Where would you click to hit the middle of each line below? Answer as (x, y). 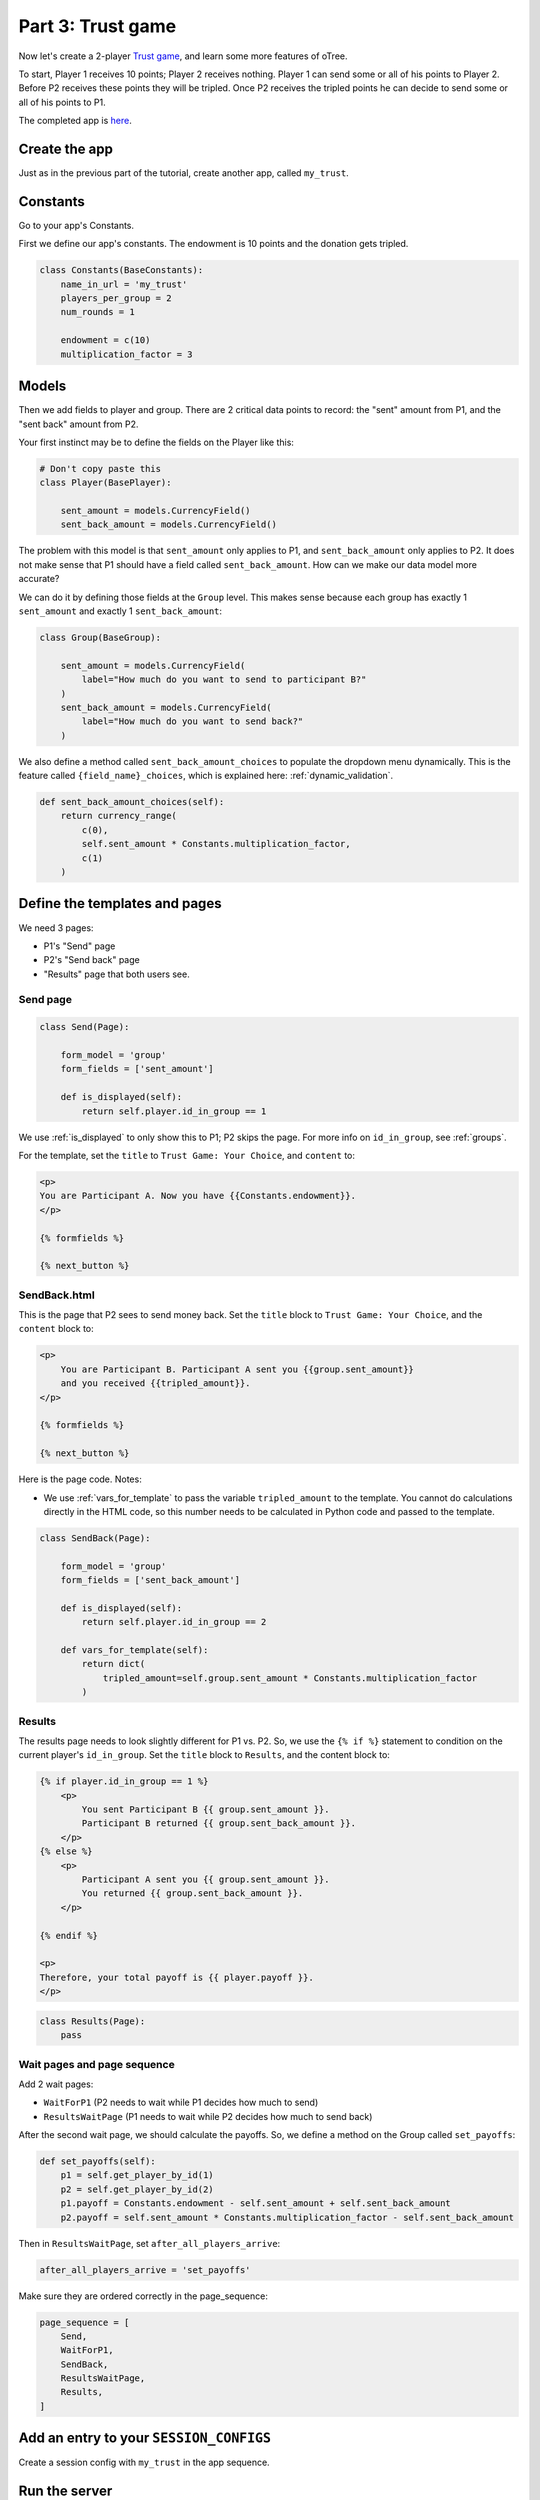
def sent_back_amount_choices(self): (132, 802)
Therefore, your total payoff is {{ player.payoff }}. (176, 1977)
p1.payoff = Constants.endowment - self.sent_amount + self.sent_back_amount (256, 2203)
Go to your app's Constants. (76, 225)
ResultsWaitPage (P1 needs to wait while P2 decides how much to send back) (208, 2116)
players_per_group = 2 (116, 298)
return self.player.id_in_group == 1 (174, 1111)
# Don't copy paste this (100, 468)
